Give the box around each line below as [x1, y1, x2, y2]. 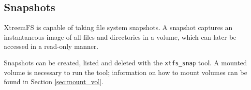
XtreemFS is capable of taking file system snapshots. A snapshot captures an [4, 22, 233, 32]
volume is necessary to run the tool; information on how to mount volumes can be [4, 67, 247, 77]
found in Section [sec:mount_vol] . [4, 76, 103, 87]
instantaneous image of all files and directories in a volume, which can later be [4, 31, 236, 42]
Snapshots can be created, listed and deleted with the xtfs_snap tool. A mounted [4, 57, 247, 67]
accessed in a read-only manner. [4, 41, 99, 51]
